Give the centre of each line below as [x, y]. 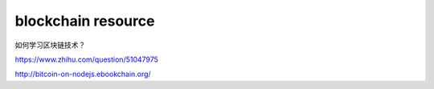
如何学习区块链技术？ [50, 45]
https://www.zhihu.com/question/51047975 [86, 59]
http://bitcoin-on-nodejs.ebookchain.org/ [83, 74]
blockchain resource [85, 21]
